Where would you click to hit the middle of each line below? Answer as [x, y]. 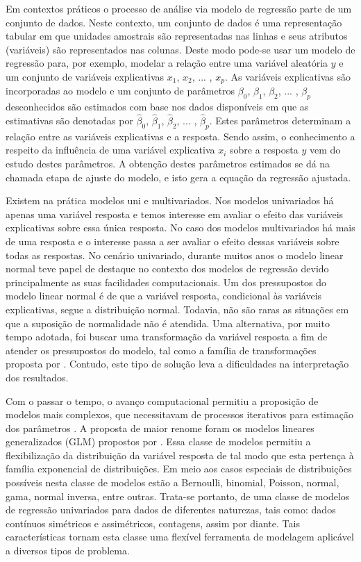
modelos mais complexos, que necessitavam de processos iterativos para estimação [179, 414]
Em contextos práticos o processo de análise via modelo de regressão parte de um [179, 8]
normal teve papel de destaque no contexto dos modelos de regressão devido [167, 268]
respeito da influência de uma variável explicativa [110, 150]
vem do [325, 150]
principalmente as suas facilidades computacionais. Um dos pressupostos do [166, 282]
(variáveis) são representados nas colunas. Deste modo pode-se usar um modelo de [180, 49]
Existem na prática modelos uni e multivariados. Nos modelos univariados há [170, 200]
